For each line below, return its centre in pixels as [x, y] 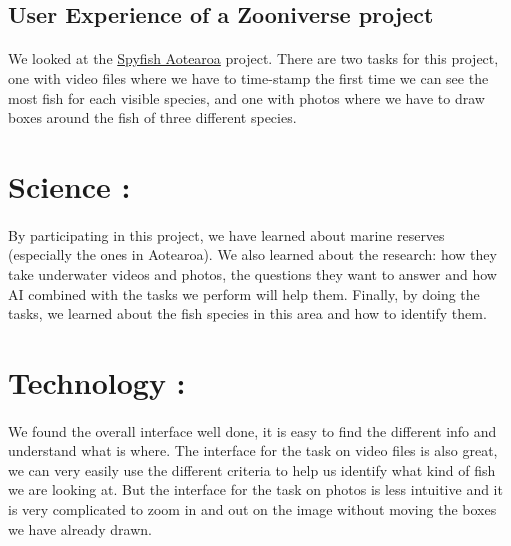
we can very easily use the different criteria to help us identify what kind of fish [252, 469]
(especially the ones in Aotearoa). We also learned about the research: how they [252, 254]
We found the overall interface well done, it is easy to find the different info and [252, 430]
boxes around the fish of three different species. [152, 117]
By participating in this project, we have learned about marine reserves [226, 234]
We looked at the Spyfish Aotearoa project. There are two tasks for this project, [253, 58]
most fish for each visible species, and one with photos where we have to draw [246, 97]
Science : [69, 185]
